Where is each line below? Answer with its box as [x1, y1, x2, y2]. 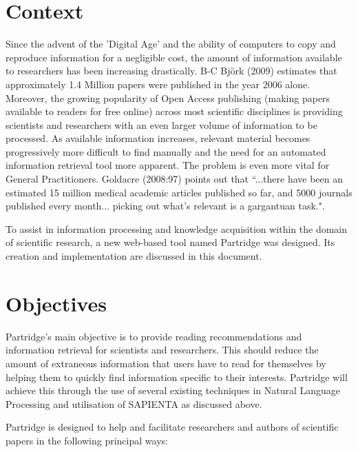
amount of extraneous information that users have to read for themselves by [6, 356, 326, 370]
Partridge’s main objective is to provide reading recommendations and [6, 329, 302, 343]
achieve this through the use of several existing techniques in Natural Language [6, 383, 341, 398]
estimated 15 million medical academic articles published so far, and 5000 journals [6, 185, 352, 199]
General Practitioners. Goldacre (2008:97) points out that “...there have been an [6, 172, 343, 186]
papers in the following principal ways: [6, 433, 168, 447]
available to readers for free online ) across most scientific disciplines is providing [6, 104, 343, 119]
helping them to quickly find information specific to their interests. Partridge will [6, 369, 348, 384]
